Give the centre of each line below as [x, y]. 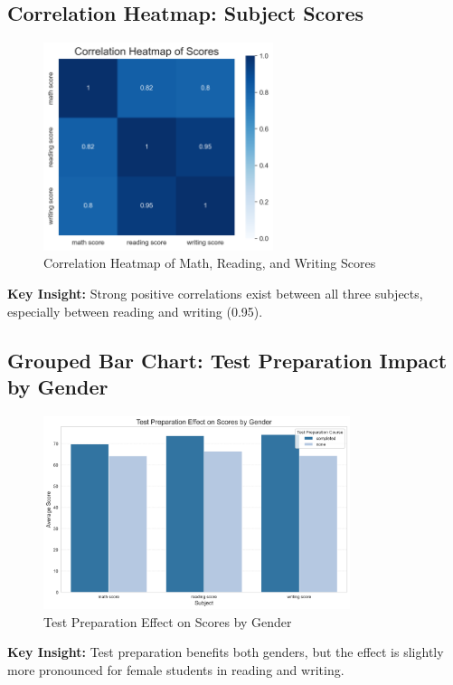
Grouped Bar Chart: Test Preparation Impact [227, 360]
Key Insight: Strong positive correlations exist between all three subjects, [215, 293]
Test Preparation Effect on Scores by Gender [168, 621]
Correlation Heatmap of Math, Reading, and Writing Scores [210, 263]
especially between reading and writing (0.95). [135, 311]
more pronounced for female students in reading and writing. [176, 669]
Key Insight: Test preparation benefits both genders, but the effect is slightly [226, 652]
